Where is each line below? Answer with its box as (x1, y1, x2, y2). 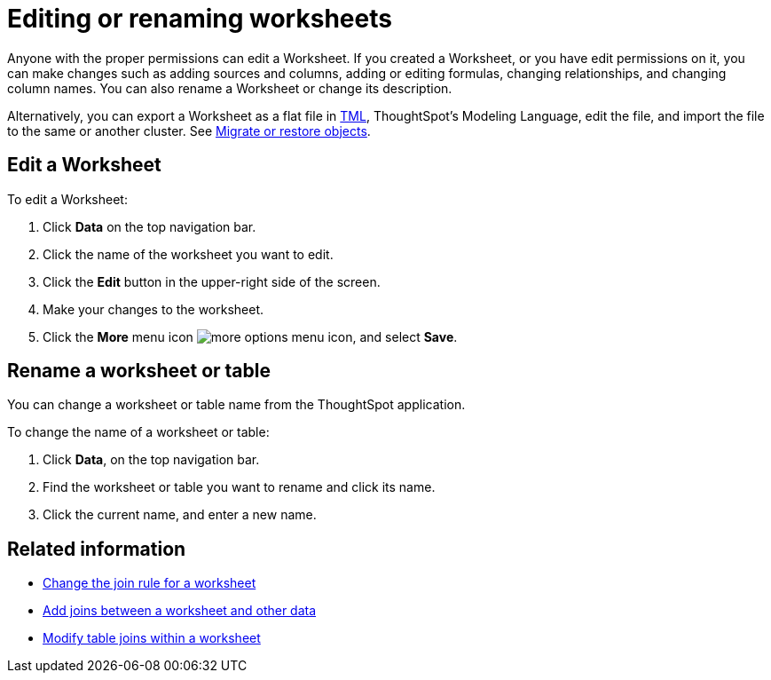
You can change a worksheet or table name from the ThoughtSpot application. (7, 397, 466, 413)
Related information (7, 537, 186, 560)
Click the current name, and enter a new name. (43, 507, 317, 523)
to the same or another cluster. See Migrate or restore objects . (7, 123, 371, 138)
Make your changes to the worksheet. (43, 301, 264, 317)
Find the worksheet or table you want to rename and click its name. (43, 479, 436, 495)
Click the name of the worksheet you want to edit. (43, 246, 334, 262)
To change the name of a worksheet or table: (7, 424, 270, 440)
